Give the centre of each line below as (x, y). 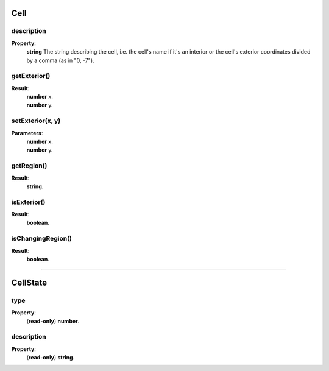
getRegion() (29, 166)
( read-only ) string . (51, 358)
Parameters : (27, 133)
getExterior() (31, 76)
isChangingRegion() (42, 239)
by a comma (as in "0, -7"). (60, 60)
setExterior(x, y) (36, 121)
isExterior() (28, 202)
